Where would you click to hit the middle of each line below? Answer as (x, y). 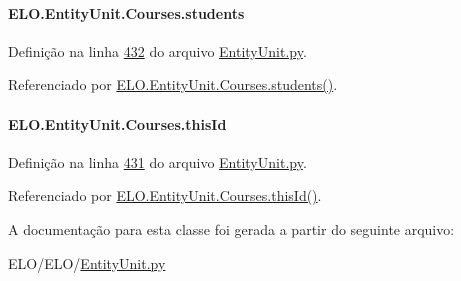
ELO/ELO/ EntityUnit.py (87, 262)
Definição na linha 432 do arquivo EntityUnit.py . (157, 50)
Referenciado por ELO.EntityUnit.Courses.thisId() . (165, 195)
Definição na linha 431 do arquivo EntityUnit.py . (157, 161)
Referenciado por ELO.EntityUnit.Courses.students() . (173, 84)
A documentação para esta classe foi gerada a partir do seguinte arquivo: (231, 228)
